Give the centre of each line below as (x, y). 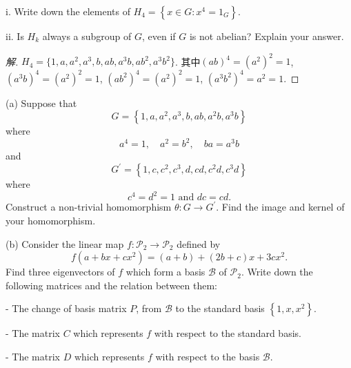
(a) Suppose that (41, 103)
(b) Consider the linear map (65, 243)
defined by (199, 243)
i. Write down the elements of (68, 11)
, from (149, 308)
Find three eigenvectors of (60, 272)
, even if (159, 36)
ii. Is (15, 36)
